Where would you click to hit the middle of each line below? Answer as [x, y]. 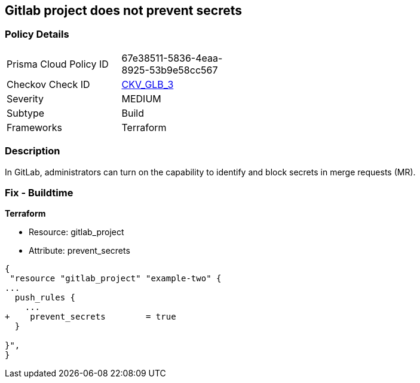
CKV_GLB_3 [148, 84]
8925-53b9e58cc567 [170, 70]
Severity [25, 98]
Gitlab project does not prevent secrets [123, 10]
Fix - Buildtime [39, 192]
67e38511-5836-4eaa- [172, 58]
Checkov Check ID [48, 84]
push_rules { [45, 298]
